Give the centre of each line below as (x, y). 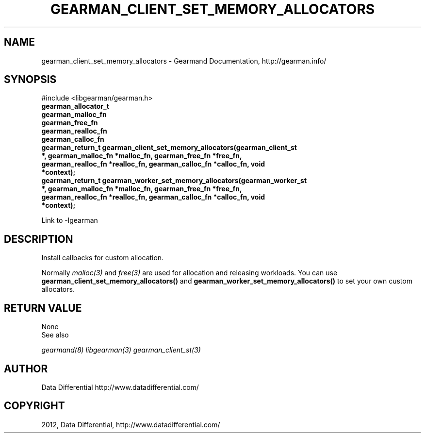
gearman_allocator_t (75, 106)
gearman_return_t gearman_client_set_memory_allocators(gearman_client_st (169, 148)
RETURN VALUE (43, 308)
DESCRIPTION (39, 239)
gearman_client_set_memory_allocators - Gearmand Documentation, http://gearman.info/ (184, 61)
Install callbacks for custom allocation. (103, 258)
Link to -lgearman (70, 220)
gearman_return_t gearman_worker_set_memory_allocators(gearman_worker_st (174, 181)
